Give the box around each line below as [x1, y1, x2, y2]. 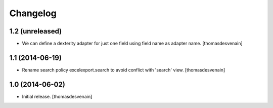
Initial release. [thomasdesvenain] [22, 93, 93, 99]
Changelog [9, 8, 57, 19]
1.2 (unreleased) [9, 27, 62, 35]
